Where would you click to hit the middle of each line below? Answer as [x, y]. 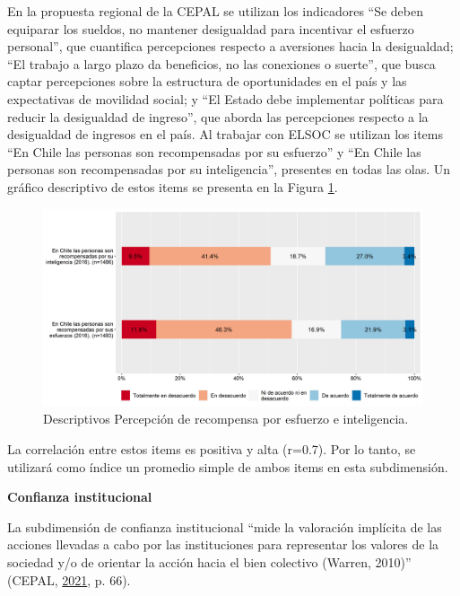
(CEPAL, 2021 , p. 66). [69, 579]
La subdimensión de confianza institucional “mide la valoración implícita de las [225, 526]
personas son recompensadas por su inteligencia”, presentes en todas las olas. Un [229, 169]
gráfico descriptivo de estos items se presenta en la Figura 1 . [173, 186]
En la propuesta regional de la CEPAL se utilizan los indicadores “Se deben [216, 11]
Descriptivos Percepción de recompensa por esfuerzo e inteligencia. [226, 419]
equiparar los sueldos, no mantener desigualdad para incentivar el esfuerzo [211, 28]
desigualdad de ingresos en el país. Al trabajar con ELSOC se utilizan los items [225, 134]
